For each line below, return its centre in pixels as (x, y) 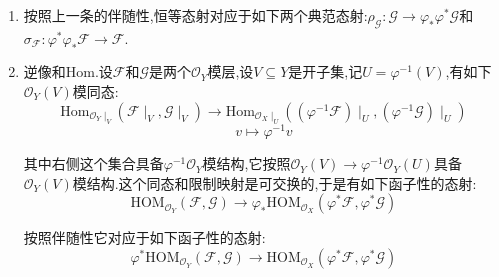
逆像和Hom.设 (68, 71)
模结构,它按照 (246, 163)
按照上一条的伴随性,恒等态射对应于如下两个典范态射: (195, 15)
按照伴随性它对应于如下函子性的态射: (144, 237)
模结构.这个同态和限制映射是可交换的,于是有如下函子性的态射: (274, 182)
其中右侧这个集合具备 (93, 163)
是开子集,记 (325, 71)
